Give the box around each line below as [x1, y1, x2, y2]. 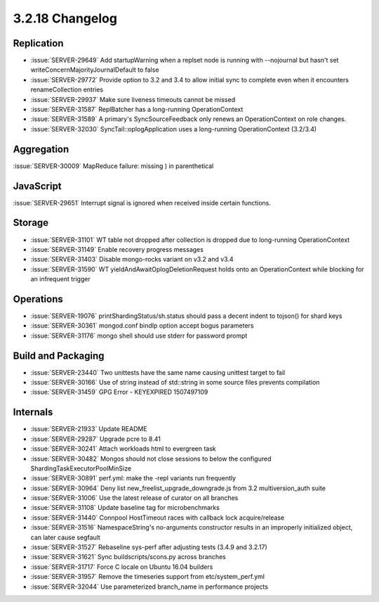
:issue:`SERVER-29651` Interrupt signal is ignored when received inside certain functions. [13, 198, 272, 207]
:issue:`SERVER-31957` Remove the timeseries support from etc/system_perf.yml [30, 572, 265, 581]
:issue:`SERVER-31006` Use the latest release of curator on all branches [30, 494, 239, 502]
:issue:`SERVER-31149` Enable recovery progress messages [30, 245, 204, 253]
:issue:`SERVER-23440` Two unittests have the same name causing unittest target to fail [30, 368, 286, 376]
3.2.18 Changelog [13, 11, 117, 26]
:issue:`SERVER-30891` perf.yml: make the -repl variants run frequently [30, 474, 237, 482]
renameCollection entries [30, 85, 104, 94]
